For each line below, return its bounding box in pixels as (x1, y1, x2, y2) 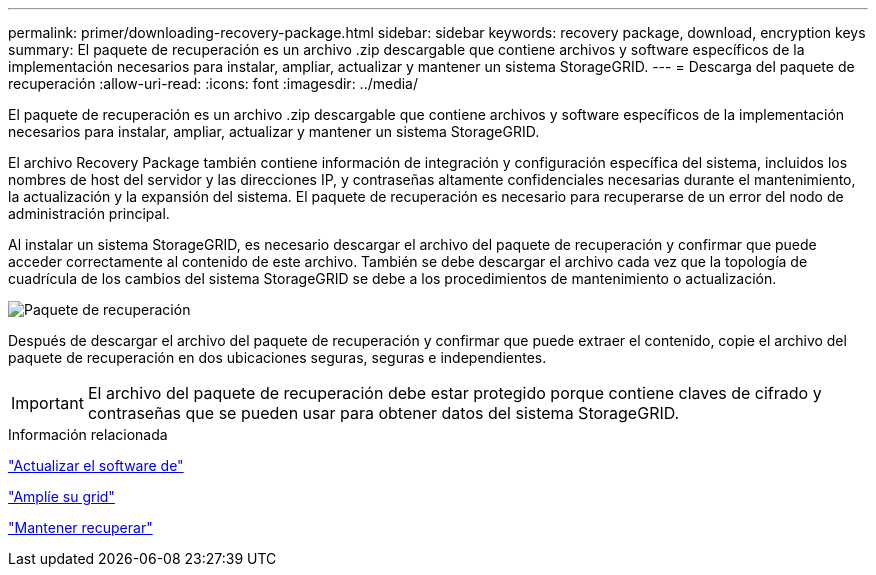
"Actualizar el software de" (8, 457, 184, 474)
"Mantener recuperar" (8, 519, 153, 536)
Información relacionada (8, 426, 168, 443)
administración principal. (8, 205, 170, 222)
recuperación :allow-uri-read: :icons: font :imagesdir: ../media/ (8, 75, 419, 92)
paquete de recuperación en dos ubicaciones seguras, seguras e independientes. (8, 349, 547, 366)
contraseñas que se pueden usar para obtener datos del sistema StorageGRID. (87, 403, 680, 423)
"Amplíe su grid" (8, 488, 115, 505)
